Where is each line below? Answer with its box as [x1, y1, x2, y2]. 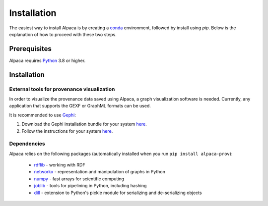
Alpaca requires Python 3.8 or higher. [9, 57, 86, 63]
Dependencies [9, 140, 46, 147]
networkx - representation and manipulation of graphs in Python [34, 169, 166, 175]
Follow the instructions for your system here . [21, 128, 113, 134]
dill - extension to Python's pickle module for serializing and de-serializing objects [34, 190, 202, 196]
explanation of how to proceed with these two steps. [9, 31, 117, 37]
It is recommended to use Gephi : [9, 112, 76, 118]
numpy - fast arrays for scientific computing [34, 176, 124, 182]
